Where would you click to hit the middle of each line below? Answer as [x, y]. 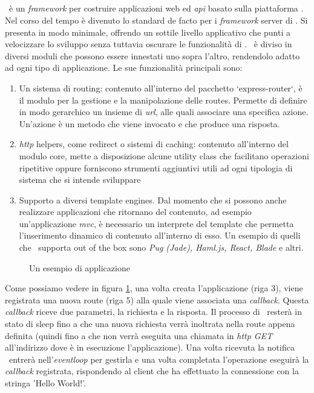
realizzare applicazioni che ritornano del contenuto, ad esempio [135, 212]
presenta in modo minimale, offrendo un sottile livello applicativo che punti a [148, 32]
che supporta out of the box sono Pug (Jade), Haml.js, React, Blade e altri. [161, 247]
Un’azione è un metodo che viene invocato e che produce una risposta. [149, 123]
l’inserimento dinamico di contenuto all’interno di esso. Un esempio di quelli [160, 235]
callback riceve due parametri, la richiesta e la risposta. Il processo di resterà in [153, 312]
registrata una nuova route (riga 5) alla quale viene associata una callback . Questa [157, 299]
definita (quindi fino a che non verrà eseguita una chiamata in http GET [139, 335]
